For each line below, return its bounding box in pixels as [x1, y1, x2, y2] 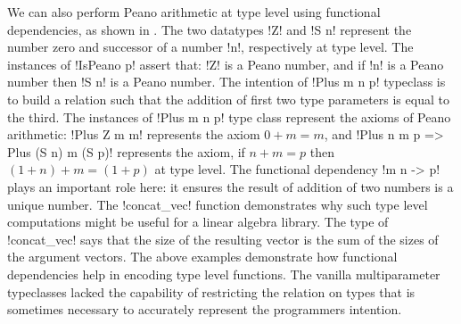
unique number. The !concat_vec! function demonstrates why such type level [7, 195, 428, 213]
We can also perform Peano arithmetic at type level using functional [7, 3, 381, 21]
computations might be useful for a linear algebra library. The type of [7, 212, 389, 231]
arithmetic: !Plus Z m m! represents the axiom [7, 125, 260, 144]
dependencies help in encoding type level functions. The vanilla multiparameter [7, 264, 440, 283]
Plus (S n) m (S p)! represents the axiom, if [7, 142, 245, 161]
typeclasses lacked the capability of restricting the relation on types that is [7, 282, 416, 301]
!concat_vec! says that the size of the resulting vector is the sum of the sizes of [7, 229, 439, 248]
